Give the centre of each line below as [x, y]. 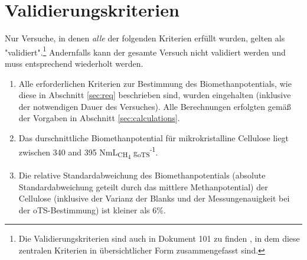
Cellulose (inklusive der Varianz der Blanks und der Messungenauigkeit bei [154, 198]
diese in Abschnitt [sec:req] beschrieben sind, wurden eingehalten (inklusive [155, 95]
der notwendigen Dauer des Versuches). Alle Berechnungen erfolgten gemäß [155, 106]
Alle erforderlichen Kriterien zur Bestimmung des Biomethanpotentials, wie [155, 83]
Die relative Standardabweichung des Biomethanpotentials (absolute [142, 175]
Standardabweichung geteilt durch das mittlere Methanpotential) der [143, 186]
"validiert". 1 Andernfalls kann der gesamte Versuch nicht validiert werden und [145, 51]
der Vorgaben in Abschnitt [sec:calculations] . [99, 118]
